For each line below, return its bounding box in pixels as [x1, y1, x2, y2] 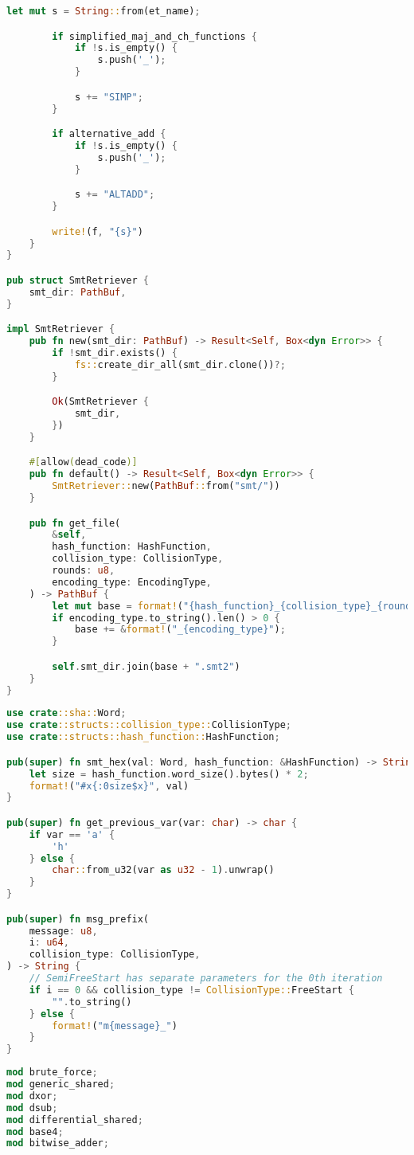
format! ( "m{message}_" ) [52, 1020, 178, 1032]
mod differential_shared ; [6, 1114, 143, 1126]
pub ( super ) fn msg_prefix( [6, 913, 150, 925]
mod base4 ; [6, 1126, 64, 1137]
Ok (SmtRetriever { [52, 396, 150, 408]
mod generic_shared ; [6, 1079, 115, 1090]
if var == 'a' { [29, 828, 115, 840]
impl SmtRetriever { [6, 323, 115, 335]
